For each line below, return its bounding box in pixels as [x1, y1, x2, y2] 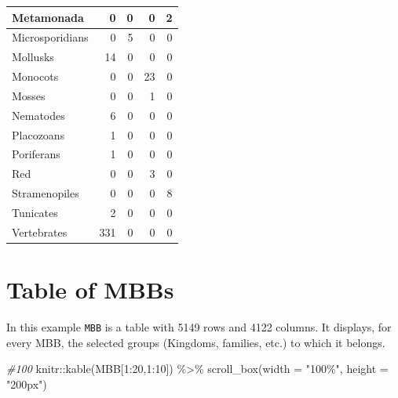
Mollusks [12, 49, 54, 65]
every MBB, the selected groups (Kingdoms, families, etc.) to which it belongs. [6, 334, 385, 350]
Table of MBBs [6, 273, 174, 306]
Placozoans [12, 126, 65, 143]
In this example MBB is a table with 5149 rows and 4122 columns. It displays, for [6, 319, 392, 335]
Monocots [12, 68, 59, 85]
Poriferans [12, 146, 60, 162]
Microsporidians [12, 29, 89, 45]
